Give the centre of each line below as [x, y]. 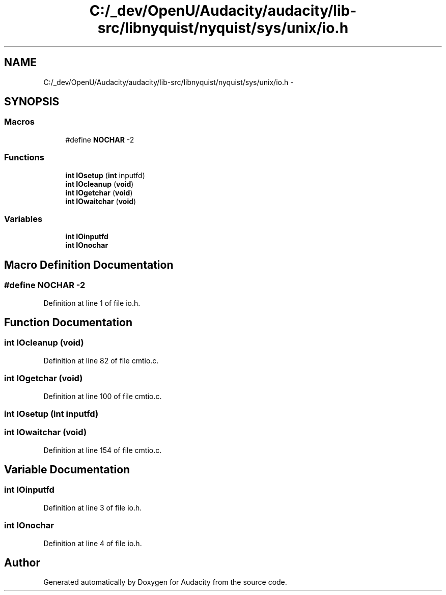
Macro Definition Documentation [89, 265]
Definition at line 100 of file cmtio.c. [103, 396]
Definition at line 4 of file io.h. [93, 543]
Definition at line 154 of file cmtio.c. [103, 450]
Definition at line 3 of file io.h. [93, 507]
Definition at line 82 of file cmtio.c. [101, 360]
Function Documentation [68, 322]
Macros [19, 122]
